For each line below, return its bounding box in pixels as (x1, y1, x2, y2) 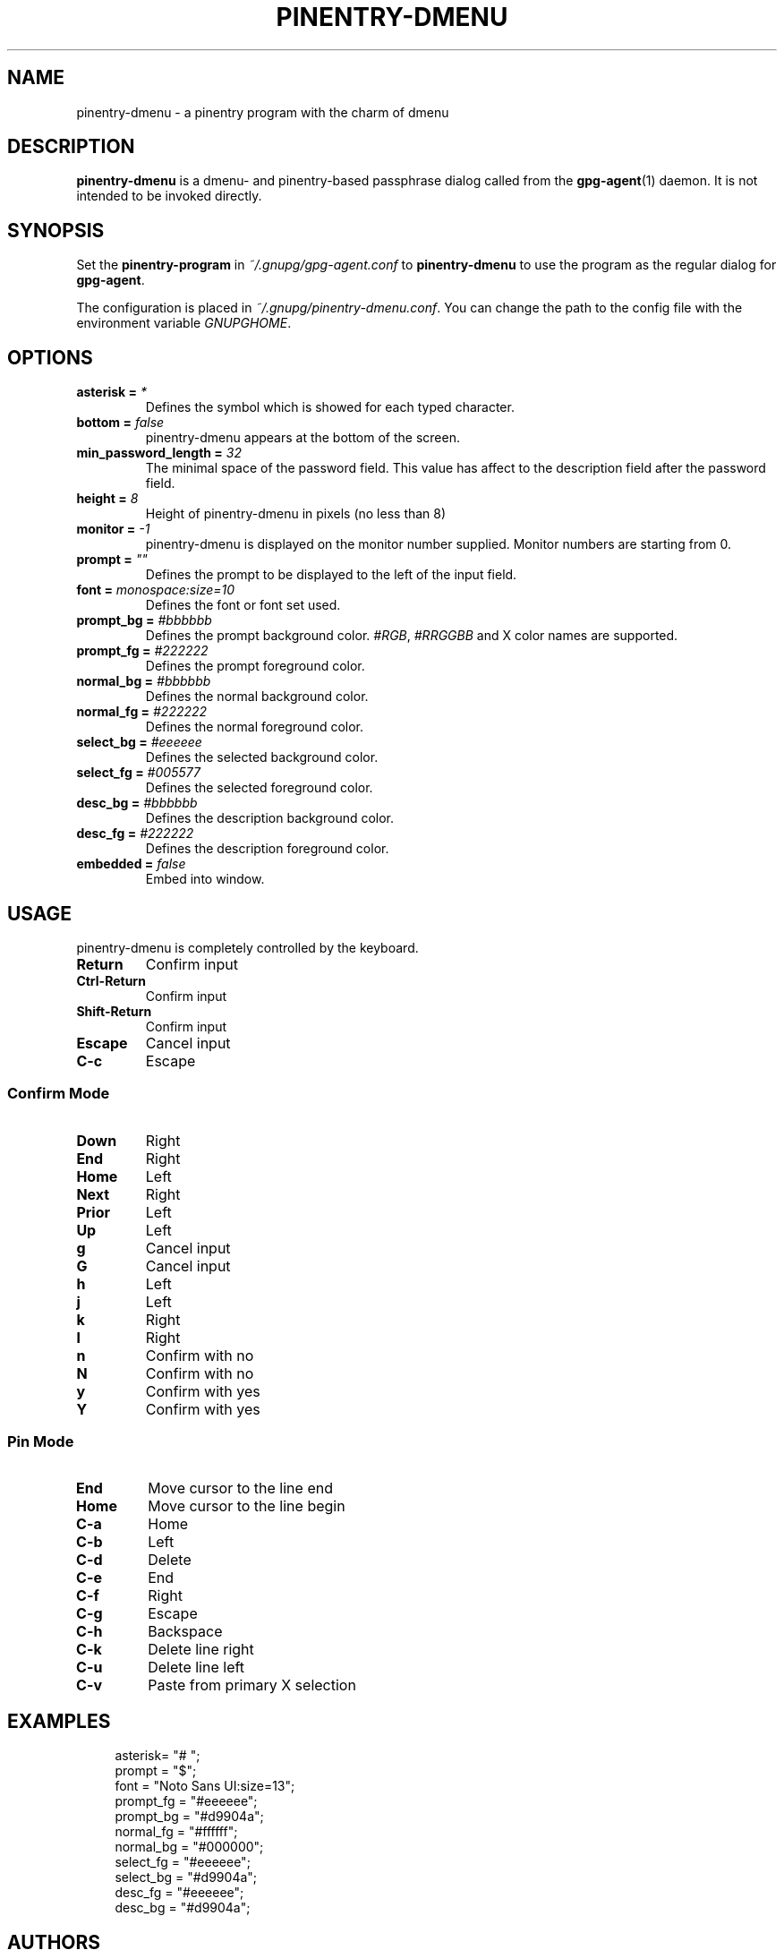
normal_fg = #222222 (76, 704, 208, 720)
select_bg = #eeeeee (76, 734, 202, 750)
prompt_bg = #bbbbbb (76, 612, 212, 629)
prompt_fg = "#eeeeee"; (115, 1793, 258, 1809)
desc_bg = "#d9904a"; (115, 1900, 251, 1916)
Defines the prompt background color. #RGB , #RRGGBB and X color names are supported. (145, 628, 678, 644)
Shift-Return (76, 1003, 152, 1019)
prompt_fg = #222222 (76, 643, 209, 659)
